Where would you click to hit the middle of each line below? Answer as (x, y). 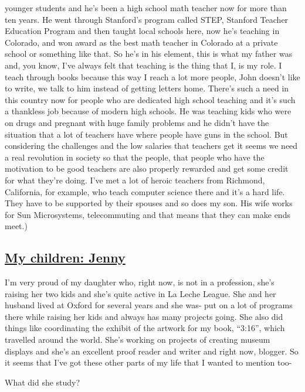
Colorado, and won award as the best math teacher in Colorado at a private (141, 42)
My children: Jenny (65, 258)
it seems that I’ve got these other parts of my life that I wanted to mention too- (148, 362)
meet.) (16, 226)
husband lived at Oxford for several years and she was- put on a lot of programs (149, 305)
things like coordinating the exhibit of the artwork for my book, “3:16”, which (145, 328)
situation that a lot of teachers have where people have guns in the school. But (146, 134)
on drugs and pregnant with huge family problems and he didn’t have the (137, 122)
